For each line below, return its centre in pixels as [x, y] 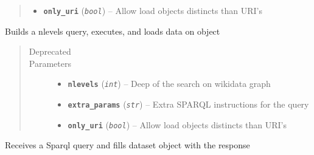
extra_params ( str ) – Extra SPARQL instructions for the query [188, 104]
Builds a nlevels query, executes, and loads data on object [113, 31]
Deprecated [50, 51]
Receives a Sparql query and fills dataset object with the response [127, 145]
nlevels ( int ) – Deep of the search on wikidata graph [169, 84]
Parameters [50, 63]
